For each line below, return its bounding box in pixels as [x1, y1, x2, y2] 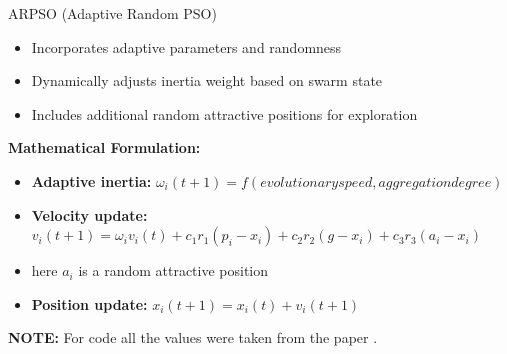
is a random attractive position [78, 260, 269, 281]
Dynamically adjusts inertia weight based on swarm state [31, 70, 383, 91]
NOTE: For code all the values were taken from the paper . [8, 327, 378, 348]
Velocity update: [31, 204, 148, 225]
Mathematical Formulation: [8, 137, 201, 158]
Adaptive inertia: [31, 170, 152, 191]
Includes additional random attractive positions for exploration [31, 103, 418, 124]
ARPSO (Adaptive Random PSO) [8, 3, 217, 23]
